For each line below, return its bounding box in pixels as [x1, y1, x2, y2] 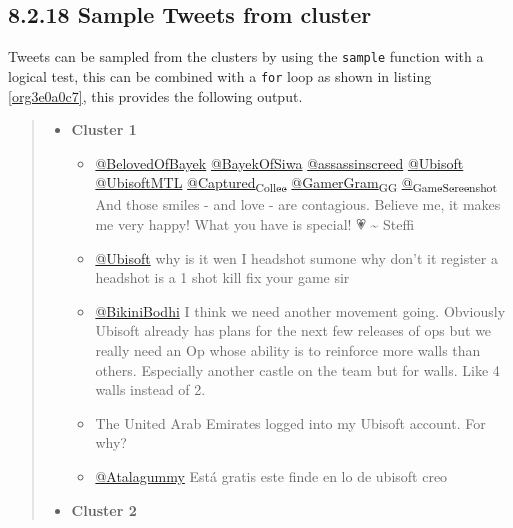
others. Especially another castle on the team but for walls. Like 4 [95, 359, 500, 380]
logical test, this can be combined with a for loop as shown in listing [8, 65, 432, 86]
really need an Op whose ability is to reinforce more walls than [95, 339, 481, 360]
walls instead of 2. [95, 379, 206, 400]
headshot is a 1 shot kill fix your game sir [95, 267, 350, 288]
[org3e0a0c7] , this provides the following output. [8, 85, 303, 106]
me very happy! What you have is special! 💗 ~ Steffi [95, 214, 415, 235]
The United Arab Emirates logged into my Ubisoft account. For [95, 412, 486, 433]
